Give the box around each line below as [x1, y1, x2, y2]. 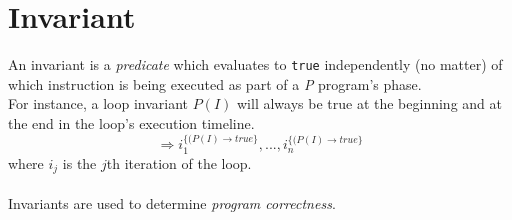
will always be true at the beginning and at [237, 93, 502, 114]
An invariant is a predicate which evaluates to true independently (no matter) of [8, 54, 503, 75]
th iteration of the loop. [106, 152, 252, 173]
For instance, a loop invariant [8, 93, 189, 114]
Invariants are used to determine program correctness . [8, 192, 336, 213]
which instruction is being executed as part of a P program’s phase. [8, 73, 422, 94]
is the [62, 152, 97, 173]
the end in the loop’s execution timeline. [8, 112, 255, 133]
